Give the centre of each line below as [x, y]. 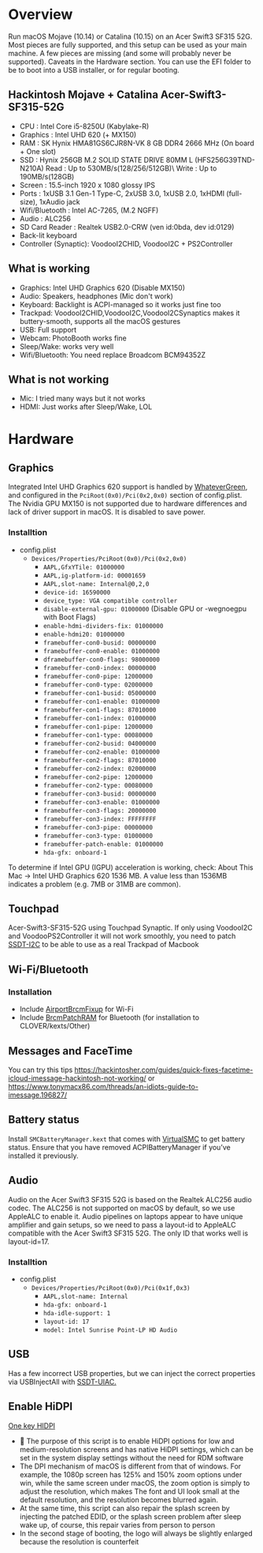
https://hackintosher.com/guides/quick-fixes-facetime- [164, 1070]
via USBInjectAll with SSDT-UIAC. [62, 1382]
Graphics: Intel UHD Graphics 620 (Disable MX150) [102, 288]
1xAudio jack [59, 201]
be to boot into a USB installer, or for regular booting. [94, 70]
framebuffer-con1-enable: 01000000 [101, 701]
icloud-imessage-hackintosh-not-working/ [78, 1078]
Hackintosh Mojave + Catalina [83, 95]
